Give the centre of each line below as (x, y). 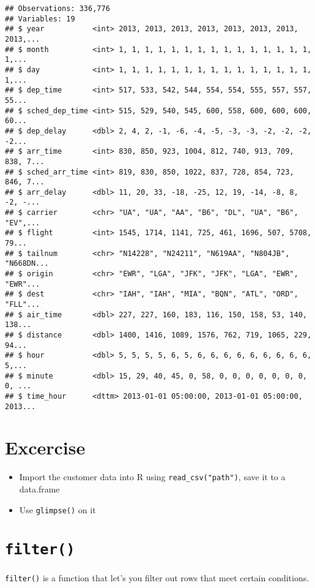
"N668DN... (27, 264)
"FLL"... (23, 305)
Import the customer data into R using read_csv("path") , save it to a (152, 477)
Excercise (45, 447)
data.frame (39, 489)
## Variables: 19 (40, 19)
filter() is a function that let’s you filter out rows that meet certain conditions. (157, 577)
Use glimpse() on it (57, 509)
